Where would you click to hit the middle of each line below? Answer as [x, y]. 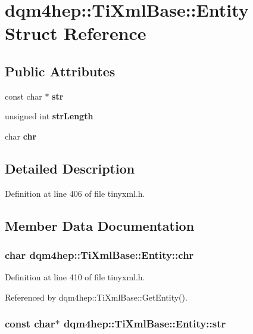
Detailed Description [70, 168]
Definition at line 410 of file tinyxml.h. [75, 277]
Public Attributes [60, 71]
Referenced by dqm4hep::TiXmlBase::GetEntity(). [96, 297]
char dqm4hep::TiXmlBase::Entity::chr [99, 255]
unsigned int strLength [49, 116]
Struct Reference [76, 33]
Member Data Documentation [100, 225]
